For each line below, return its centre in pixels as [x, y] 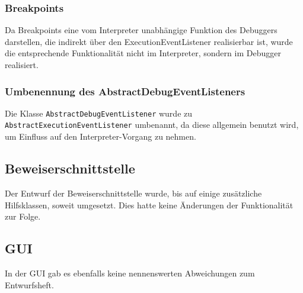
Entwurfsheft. [29, 284]
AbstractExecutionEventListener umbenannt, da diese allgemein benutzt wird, [152, 125]
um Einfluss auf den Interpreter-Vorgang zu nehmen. [101, 136]
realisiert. [22, 65]
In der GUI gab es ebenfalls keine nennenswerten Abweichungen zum [130, 273]
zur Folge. [23, 216]
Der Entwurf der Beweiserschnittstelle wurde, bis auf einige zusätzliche [133, 193]
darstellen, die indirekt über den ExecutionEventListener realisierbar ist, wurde [149, 41]
